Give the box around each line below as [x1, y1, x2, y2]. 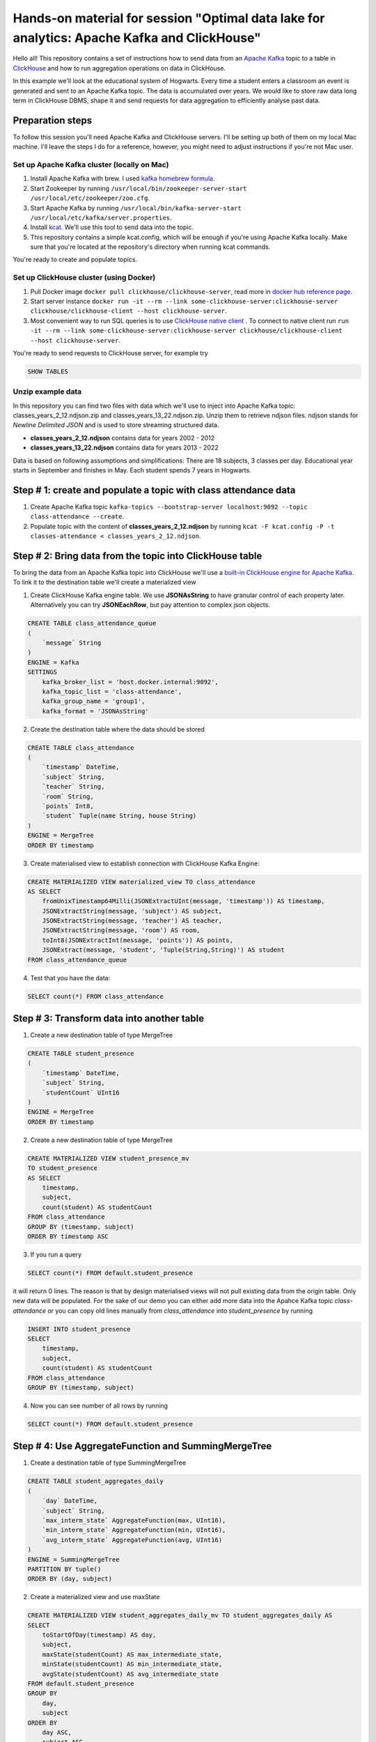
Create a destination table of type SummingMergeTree [30, 1458, 187, 1467]
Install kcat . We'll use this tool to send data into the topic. [30, 223, 194, 231]
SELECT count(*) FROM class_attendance [27, 992, 164, 1000]
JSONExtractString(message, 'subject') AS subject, [42, 907, 223, 915]
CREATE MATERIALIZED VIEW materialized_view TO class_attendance [27, 878, 256, 886]
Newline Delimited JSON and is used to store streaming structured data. [13, 421, 219, 429]
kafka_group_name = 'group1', [42, 697, 146, 705]
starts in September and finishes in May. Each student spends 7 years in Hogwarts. [13, 466, 251, 475]
